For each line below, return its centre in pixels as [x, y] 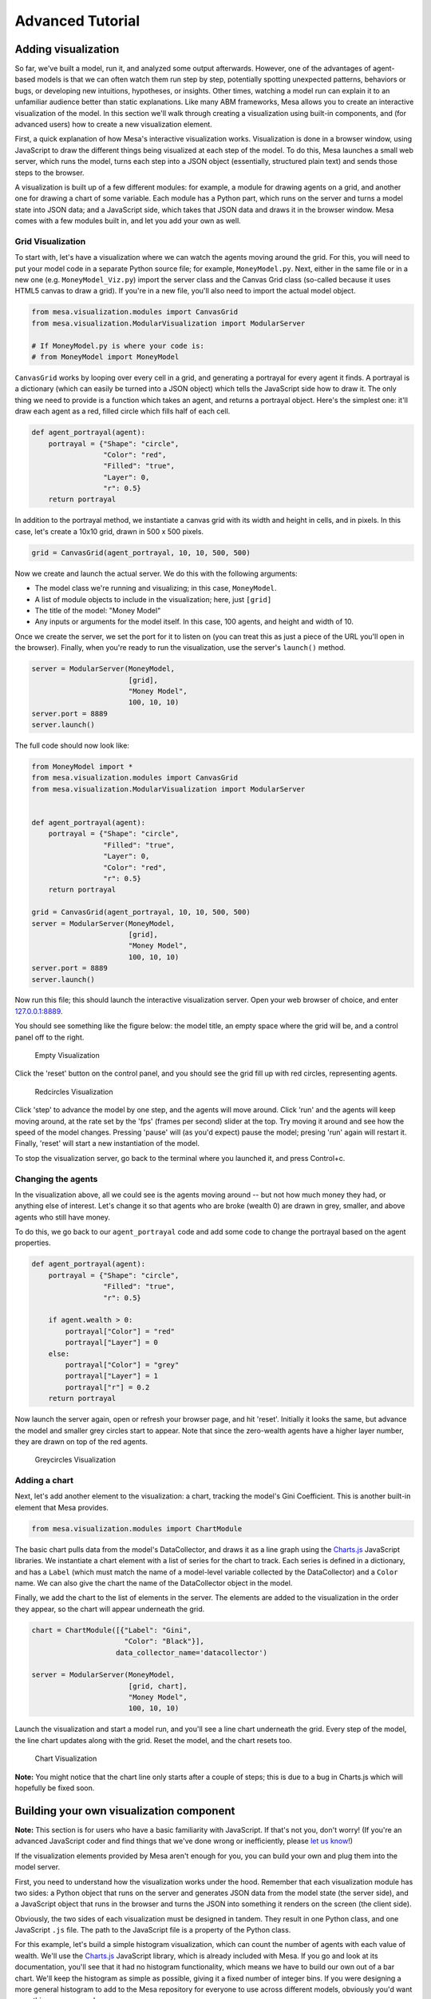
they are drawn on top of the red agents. [81, 1441]
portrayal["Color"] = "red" [120, 1331]
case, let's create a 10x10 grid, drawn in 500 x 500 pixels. [109, 531]
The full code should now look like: [72, 746]
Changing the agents [56, 1179]
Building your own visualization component [125, 1811]
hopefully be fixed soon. [55, 1788]
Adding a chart [44, 1481]
